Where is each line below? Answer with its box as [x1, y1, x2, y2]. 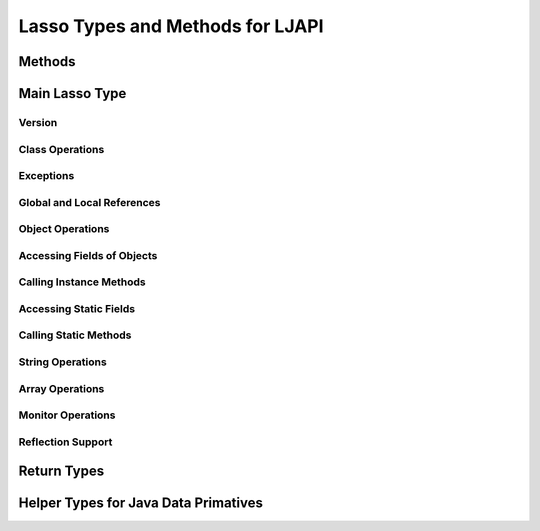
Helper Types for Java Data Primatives [18, 495, 264, 512]
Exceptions [18, 169, 75, 183]
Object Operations [18, 222, 110, 236]
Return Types [18, 463, 105, 480]
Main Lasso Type [18, 85, 127, 102]
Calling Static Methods [18, 328, 132, 342]
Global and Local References [18, 195, 161, 209]
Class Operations [18, 142, 105, 156]
